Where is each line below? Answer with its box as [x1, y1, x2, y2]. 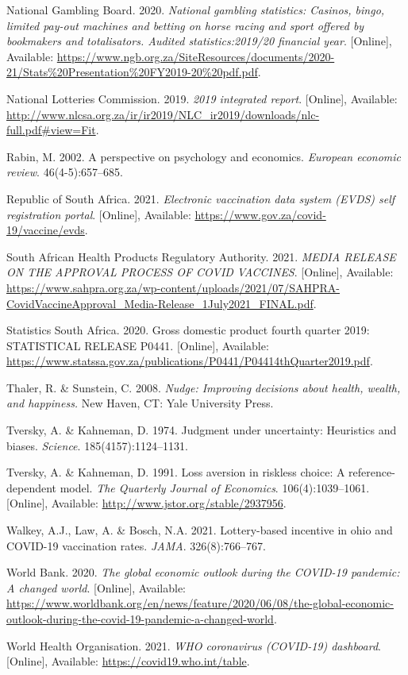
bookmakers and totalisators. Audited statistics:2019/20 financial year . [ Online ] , [6, 33, 392, 49]
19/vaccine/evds [6, 222, 85, 238]
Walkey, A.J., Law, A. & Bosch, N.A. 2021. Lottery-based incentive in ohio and [6, 522, 393, 538]
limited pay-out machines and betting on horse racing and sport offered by [6, 17, 364, 33]
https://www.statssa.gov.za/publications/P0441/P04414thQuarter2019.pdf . [6, 353, 373, 369]
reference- [348, 464, 395, 480]
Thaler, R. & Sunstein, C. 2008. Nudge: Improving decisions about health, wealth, [6, 379, 401, 395]
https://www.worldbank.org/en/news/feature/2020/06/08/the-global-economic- [6, 595, 394, 611]
